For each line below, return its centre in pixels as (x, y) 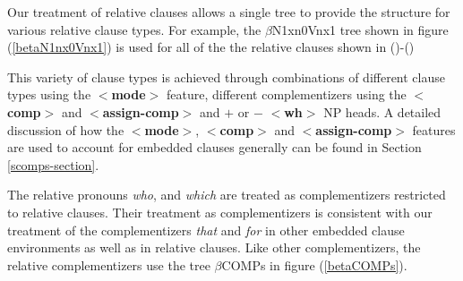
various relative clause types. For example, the (134, 29)
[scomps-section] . (53, 164)
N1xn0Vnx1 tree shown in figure (360, 29)
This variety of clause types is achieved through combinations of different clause (226, 77)
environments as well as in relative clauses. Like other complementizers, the (214, 247)
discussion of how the (66, 129)
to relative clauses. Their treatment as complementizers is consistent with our (220, 212)
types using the (49, 94)
